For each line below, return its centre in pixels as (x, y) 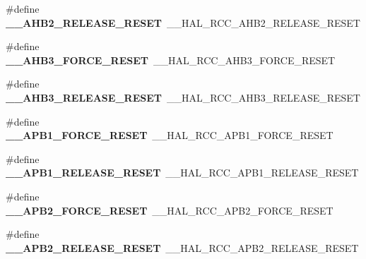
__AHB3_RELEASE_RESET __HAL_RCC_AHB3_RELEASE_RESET (183, 97)
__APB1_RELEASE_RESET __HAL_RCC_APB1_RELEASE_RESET (182, 173)
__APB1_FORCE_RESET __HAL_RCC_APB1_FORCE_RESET (170, 135)
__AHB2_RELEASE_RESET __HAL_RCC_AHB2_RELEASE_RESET (183, 22)
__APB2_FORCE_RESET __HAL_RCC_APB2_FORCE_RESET (170, 210)
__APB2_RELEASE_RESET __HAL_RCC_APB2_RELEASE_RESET (182, 247)
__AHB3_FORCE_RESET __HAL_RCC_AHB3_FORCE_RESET (171, 60)
